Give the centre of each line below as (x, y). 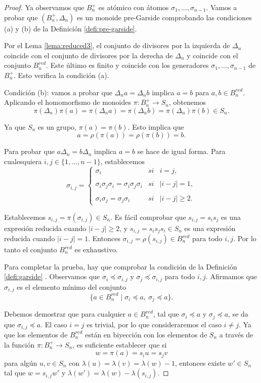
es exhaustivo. (96, 250)
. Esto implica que (156, 126)
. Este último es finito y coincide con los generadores (127, 65)
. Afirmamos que (231, 276)
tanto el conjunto (31, 250)
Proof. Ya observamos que (44, 7)
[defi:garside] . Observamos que (52, 276)
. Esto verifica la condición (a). (61, 75)
